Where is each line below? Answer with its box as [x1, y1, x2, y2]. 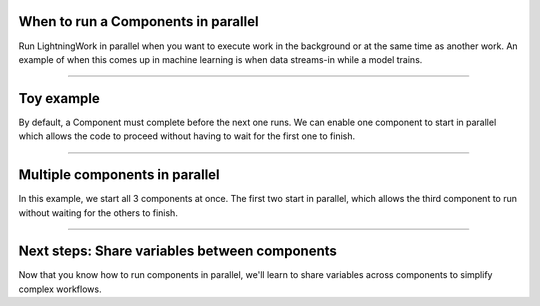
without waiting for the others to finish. [18, 206, 179, 219]
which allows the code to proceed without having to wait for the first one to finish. [18, 130, 355, 142]
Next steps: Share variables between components [18, 243, 337, 260]
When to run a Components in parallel [18, 13, 259, 30]
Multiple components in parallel [18, 166, 220, 184]
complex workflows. [18, 283, 102, 295]
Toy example [18, 90, 100, 107]
